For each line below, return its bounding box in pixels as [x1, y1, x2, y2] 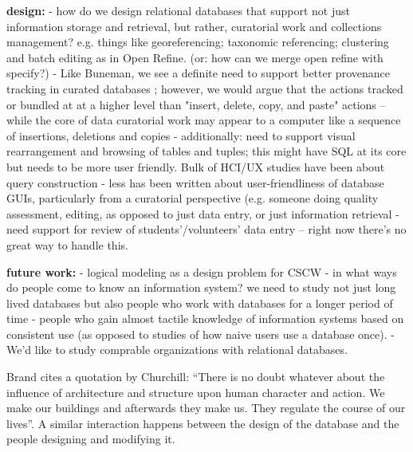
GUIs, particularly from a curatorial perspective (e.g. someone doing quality [6, 190, 379, 206]
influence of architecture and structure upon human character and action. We [6, 383, 385, 400]
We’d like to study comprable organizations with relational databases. [6, 341, 348, 358]
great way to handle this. [6, 236, 128, 253]
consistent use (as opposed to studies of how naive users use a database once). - [6, 325, 395, 342]
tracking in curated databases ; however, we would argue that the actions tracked [6, 80, 403, 96]
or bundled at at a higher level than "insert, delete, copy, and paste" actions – [6, 96, 386, 112]
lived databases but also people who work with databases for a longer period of [6, 294, 393, 311]
